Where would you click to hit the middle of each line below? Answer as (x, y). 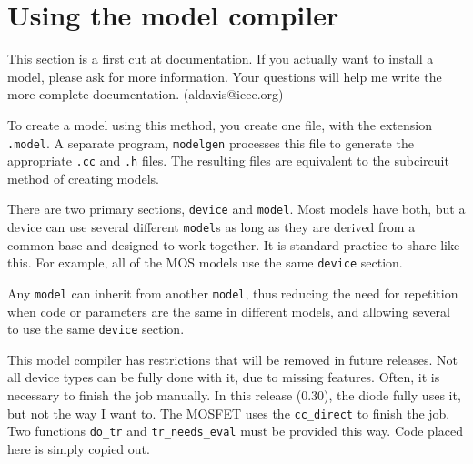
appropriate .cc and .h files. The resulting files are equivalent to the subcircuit (228, 161)
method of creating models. (83, 178)
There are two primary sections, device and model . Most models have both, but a (236, 209)
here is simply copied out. (79, 448)
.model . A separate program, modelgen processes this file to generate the (211, 142)
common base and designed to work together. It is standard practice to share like (234, 244)
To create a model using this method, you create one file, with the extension (220, 124)
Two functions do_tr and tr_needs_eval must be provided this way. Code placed (235, 431)
